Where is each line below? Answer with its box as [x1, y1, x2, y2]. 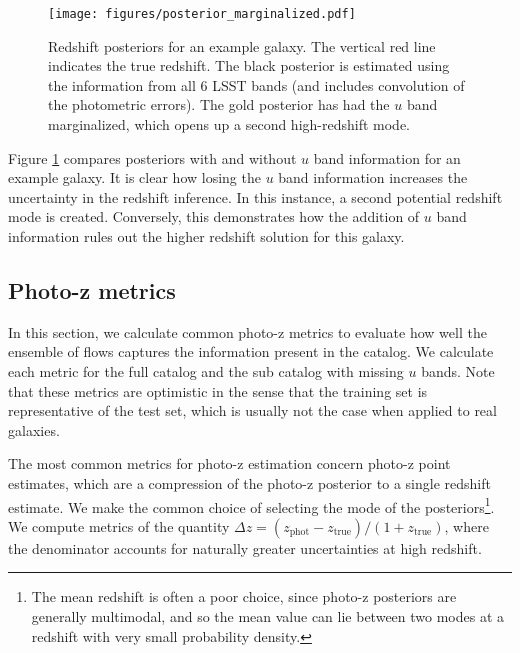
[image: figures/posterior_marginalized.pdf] [48, 7, 356, 21]
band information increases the [278, 167, 468, 188]
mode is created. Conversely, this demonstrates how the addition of [8, 206, 420, 227]
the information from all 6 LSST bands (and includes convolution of [48, 74, 465, 95]
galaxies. [8, 419, 60, 440]
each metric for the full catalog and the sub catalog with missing [8, 360, 404, 381]
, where [444, 515, 489, 536]
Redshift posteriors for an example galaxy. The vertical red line [48, 35, 436, 56]
